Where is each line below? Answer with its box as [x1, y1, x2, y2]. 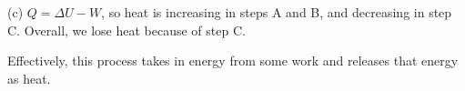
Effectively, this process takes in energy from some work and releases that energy [7, 51, 459, 70]
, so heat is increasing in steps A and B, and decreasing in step [101, 3, 452, 21]
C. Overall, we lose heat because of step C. [7, 20, 246, 39]
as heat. [7, 68, 51, 87]
